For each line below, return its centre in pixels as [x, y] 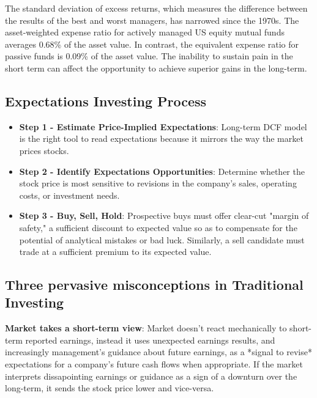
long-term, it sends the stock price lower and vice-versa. [110, 388]
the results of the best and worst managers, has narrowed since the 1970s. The [152, 20]
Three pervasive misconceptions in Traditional [154, 285]
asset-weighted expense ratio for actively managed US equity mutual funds [145, 32]
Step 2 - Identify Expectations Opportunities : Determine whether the [162, 171]
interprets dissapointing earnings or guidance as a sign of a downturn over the [151, 376]
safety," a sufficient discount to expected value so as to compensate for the [158, 227]
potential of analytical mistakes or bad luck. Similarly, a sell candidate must [162, 239]
